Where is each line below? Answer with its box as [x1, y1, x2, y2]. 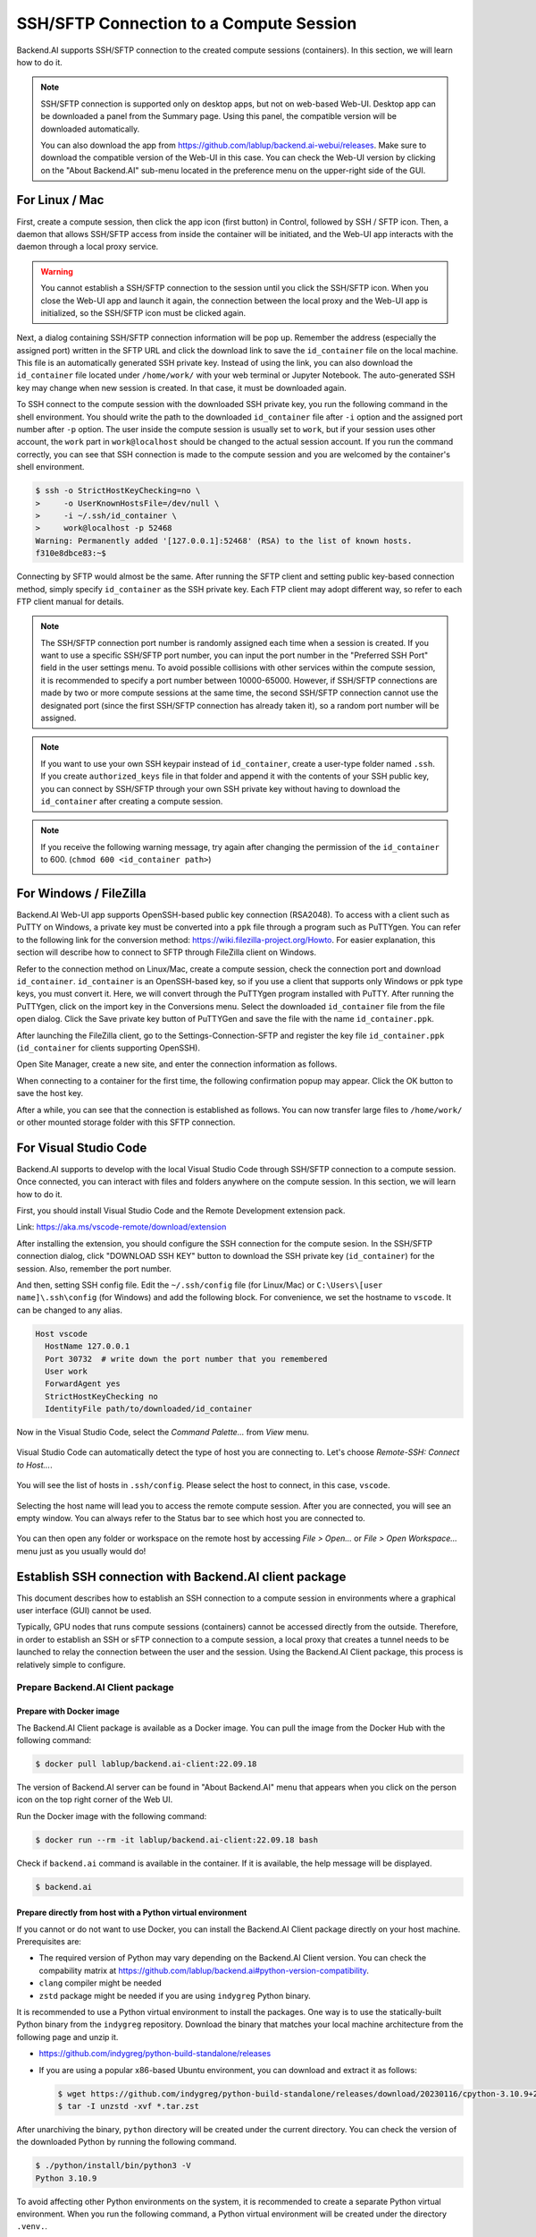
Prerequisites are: [16, 1936, 82, 1947]
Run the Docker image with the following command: [16, 1810, 207, 1821]
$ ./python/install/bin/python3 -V [35, 2161, 191, 2171]
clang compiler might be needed [38, 1978, 163, 1988]
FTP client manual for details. [16, 596, 124, 607]
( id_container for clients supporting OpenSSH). [16, 1042, 201, 1053]
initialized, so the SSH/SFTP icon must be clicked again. [40, 307, 247, 318]
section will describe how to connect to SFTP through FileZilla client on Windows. [16, 947, 317, 957]
